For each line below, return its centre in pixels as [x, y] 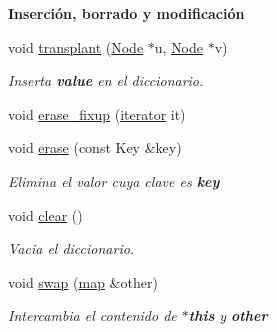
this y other [228, 315]
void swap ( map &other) [83, 281]
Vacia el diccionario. [71, 248]
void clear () [45, 214]
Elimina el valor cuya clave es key [114, 180]
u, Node [179, 46]
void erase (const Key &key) [95, 147]
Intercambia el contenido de [92, 315]
